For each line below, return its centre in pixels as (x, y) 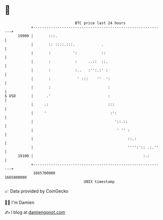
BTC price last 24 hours (100, 23)
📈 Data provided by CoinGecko (37, 191)
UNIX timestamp (99, 182)
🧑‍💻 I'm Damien (20, 202)
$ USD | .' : (57, 96)
